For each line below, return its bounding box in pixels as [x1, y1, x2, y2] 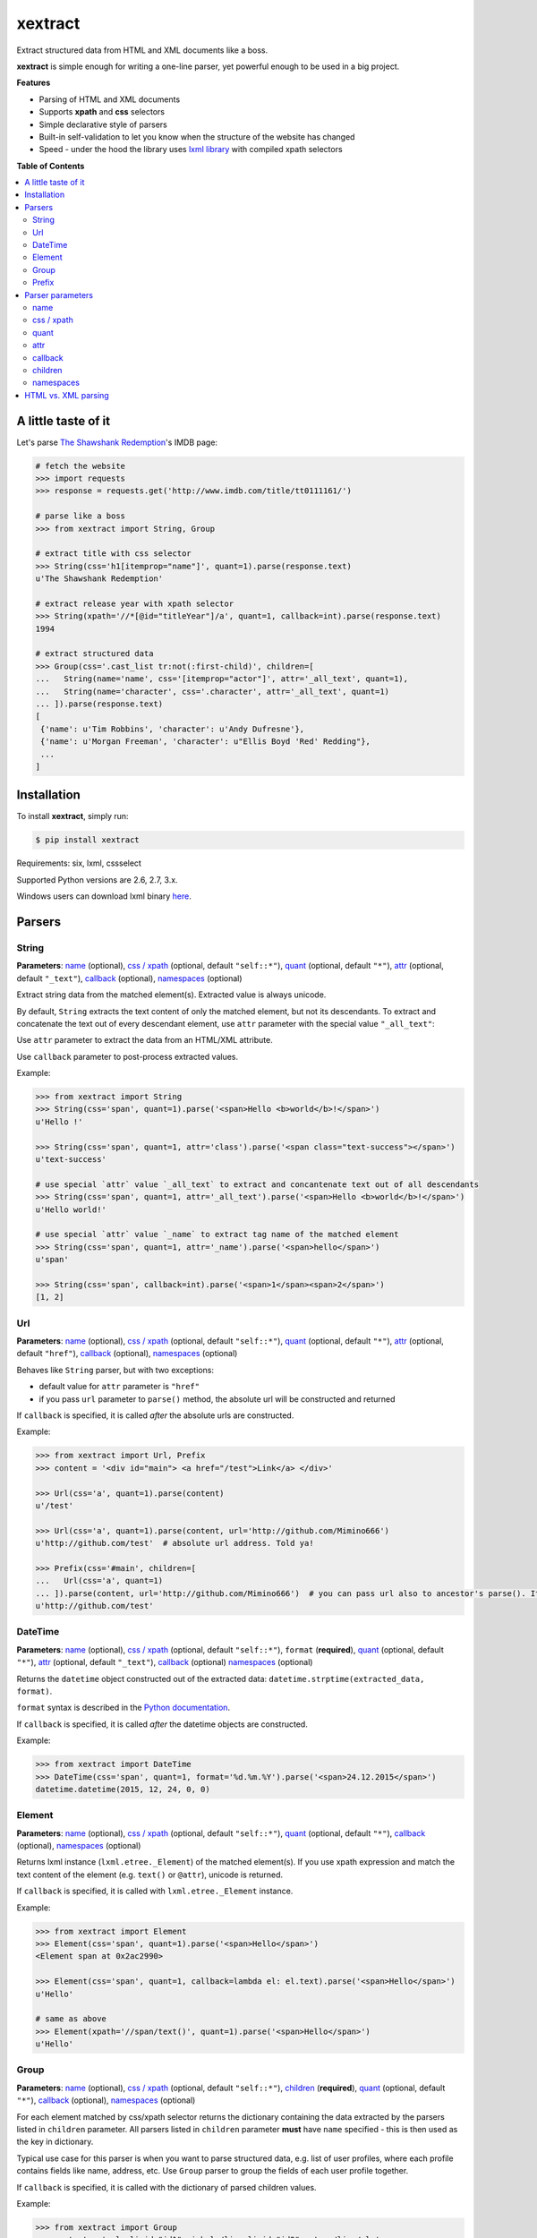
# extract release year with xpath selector [35, 598, 234, 609]
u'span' [35, 1254, 69, 1265]
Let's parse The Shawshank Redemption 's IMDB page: [16, 437, 218, 448]
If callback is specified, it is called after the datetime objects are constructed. [16, 1719, 308, 1730]
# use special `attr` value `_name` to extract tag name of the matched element [35, 1229, 399, 1240]
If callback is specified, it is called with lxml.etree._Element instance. [16, 1885, 294, 1897]
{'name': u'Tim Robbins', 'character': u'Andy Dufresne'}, [40, 723, 305, 734]
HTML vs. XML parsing [24, 389, 109, 400]
